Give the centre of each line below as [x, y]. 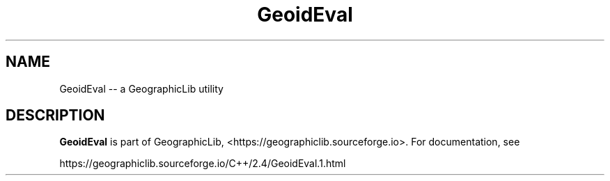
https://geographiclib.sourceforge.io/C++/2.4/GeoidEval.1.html [203, 164]
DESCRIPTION [55, 116]
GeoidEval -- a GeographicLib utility [141, 88]
